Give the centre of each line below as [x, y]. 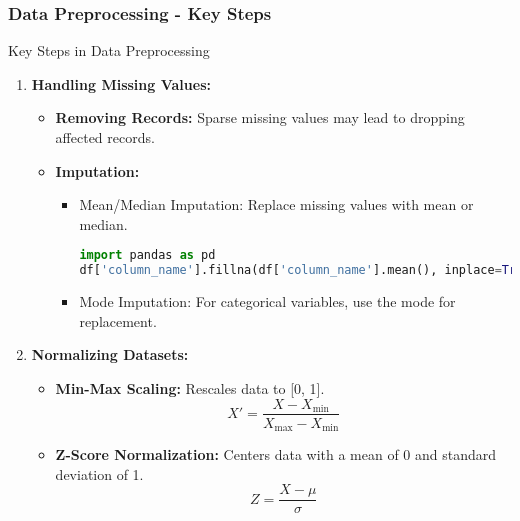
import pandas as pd [147, 255]
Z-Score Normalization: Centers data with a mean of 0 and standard [276, 454]
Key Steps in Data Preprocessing [109, 50]
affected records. [105, 137]
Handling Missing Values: [121, 83]
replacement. [118, 320]
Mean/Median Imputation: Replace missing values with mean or [276, 204]
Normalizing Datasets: [110, 354]
